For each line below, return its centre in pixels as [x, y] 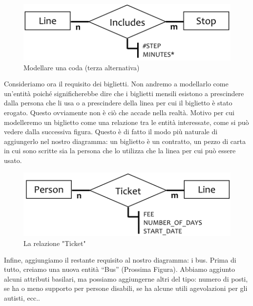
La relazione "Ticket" [55, 243]
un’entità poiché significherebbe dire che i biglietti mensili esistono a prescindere [124, 93]
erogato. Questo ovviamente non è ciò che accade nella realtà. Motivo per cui [119, 112]
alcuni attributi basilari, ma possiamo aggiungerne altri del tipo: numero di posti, [126, 278]
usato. [13, 160]
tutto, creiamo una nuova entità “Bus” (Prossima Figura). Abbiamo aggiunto [120, 269]
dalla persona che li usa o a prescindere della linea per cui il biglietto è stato [118, 103]
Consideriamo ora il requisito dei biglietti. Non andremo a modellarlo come [116, 84]
